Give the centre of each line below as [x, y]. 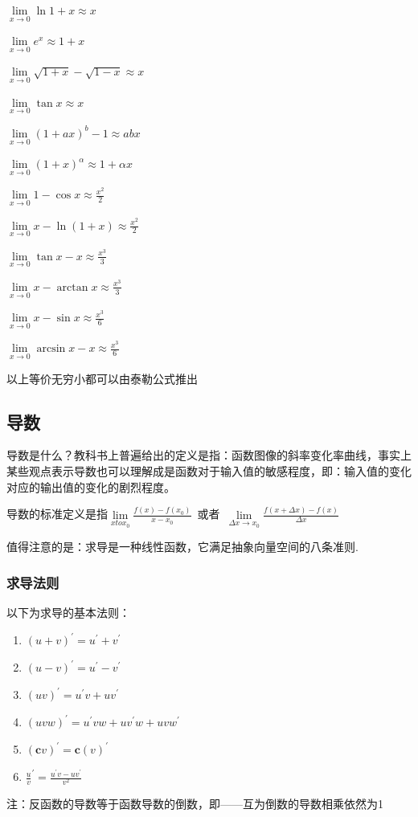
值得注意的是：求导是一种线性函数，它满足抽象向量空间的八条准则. [182, 547]
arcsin [51, 349]
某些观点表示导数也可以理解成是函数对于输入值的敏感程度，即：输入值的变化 [209, 471]
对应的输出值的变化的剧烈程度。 [91, 486]
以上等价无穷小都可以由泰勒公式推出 [102, 378]
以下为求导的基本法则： [68, 612]
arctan [72, 287]
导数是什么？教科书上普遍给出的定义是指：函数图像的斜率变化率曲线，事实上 [209, 455]
